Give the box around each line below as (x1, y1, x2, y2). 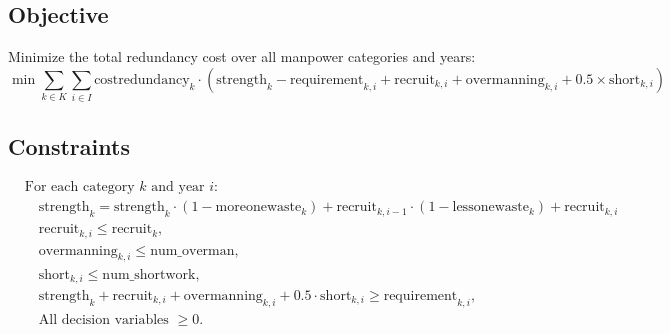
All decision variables (38, 312, 169, 327)
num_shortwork (102, 267, 196, 282)
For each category (24, 180, 135, 195)
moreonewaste (215, 200, 302, 215)
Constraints (8, 130, 130, 161)
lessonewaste (452, 200, 529, 215)
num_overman (150, 243, 235, 258)
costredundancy (94, 72, 190, 87)
